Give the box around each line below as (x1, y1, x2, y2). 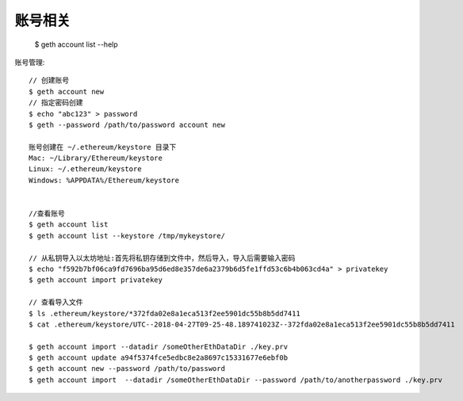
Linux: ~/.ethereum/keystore (29, 165, 142, 174)
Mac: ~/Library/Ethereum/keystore (29, 154, 163, 162)
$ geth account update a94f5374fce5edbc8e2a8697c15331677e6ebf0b (29, 353, 289, 362)
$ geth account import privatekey (29, 276, 163, 285)
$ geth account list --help (34, 40, 118, 49)
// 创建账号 (29, 76, 70, 85)
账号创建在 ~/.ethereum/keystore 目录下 (29, 143, 177, 151)
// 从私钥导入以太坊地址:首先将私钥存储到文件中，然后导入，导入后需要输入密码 (29, 254, 296, 262)
